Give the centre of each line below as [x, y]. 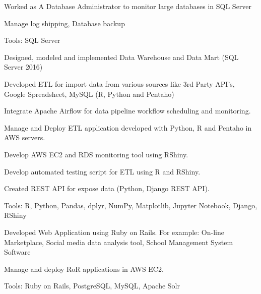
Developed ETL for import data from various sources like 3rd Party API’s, [119, 83]
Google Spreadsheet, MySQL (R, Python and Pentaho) [89, 94]
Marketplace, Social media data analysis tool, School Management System [119, 242]
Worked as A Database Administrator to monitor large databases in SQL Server [128, 6]
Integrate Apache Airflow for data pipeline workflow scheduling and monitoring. [127, 111]
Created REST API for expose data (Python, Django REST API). [107, 188]
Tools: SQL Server [32, 40]
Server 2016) [23, 67]
